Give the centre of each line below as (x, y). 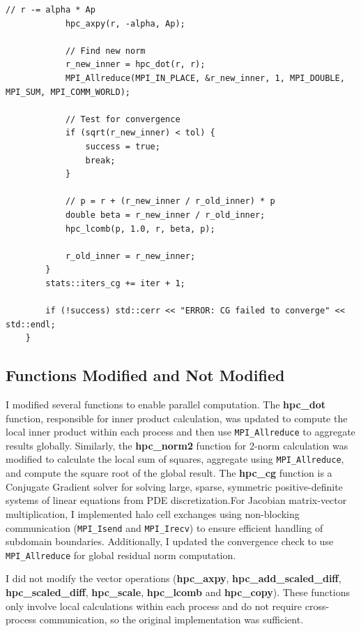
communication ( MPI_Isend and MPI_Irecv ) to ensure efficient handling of (164, 527)
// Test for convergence (123, 119)
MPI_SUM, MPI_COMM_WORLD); (68, 92)
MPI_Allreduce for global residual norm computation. (121, 555)
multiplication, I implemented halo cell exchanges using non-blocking (153, 513)
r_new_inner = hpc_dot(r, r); (135, 65)
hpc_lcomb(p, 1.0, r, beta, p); (140, 229)
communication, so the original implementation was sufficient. (171, 619)
